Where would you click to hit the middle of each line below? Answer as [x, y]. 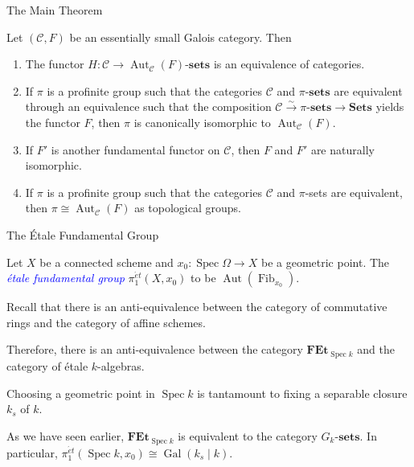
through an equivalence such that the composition [148, 107]
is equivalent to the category [248, 435]
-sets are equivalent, [354, 192]
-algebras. [121, 366]
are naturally [342, 149]
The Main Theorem [55, 10]
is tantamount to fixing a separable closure [302, 393]
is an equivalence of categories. [289, 64]
